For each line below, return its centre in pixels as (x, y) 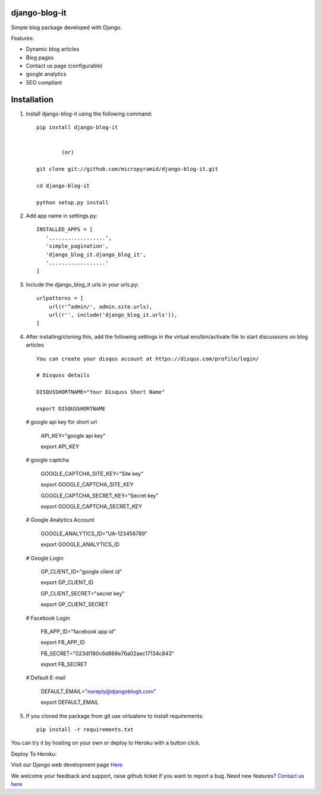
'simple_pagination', (77, 246)
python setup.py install (73, 202)
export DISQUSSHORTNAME (71, 409)
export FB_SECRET (64, 665)
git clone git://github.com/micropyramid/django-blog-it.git (127, 169)
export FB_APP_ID (63, 643)
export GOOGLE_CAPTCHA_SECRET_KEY (92, 506)
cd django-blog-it (63, 185)
